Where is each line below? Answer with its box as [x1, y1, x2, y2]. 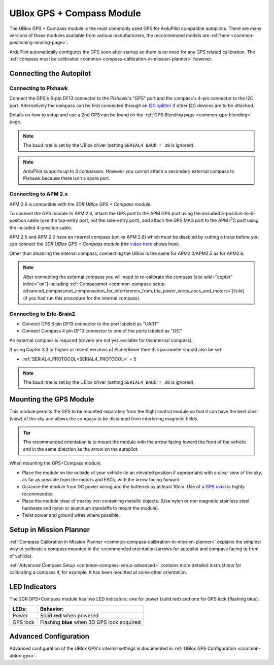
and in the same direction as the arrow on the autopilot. [23, 446, 139, 452]
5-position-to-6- [221, 210, 256, 216]
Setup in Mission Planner [9, 525, 90, 534]
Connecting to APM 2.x [9, 190, 68, 197]
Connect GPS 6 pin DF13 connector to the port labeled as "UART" [22, 320, 159, 327]
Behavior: [40, 605, 64, 612]
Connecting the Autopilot [9, 69, 91, 78]
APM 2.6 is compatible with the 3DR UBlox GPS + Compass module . [9, 201, 152, 207]
